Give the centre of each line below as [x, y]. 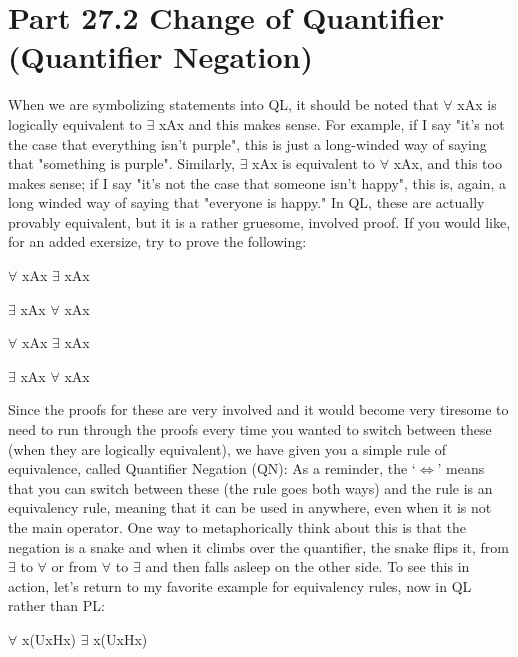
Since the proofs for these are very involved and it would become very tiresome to [258, 409]
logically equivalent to [75, 123]
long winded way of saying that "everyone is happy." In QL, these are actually [246, 202]
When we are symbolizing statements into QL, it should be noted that [223, 104]
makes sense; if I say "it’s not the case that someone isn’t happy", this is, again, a [257, 182]
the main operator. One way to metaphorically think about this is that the [237, 527]
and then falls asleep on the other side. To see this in [307, 566]
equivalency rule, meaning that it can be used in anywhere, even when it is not [250, 507]
